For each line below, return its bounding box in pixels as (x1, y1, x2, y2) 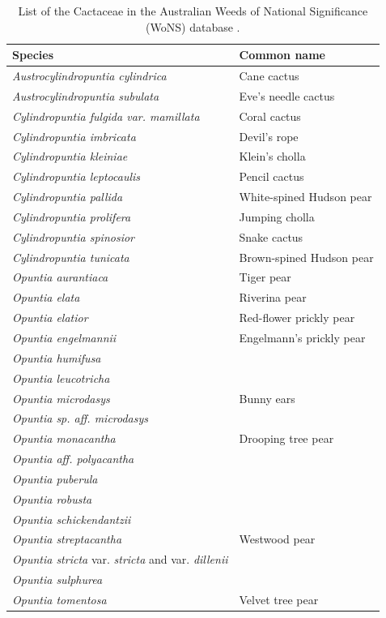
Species (12, 46, 54, 63)
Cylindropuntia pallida (12, 188, 123, 205)
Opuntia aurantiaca (12, 268, 108, 285)
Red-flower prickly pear (239, 309, 355, 326)
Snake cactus (239, 228, 303, 245)
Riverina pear (239, 289, 307, 306)
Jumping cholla (239, 208, 315, 225)
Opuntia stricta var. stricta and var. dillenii (12, 551, 228, 568)
